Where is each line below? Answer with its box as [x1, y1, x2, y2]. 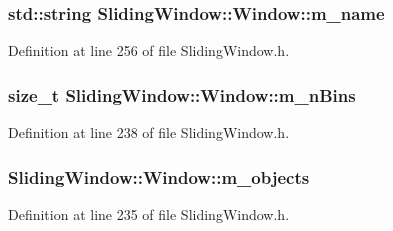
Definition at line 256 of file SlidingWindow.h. [8, 40, 290, 61]
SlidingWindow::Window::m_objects [8, 164, 310, 189]
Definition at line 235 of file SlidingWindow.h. [8, 203, 290, 224]
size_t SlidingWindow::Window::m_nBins [8, 82, 356, 107]
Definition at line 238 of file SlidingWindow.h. [8, 122, 290, 143]
